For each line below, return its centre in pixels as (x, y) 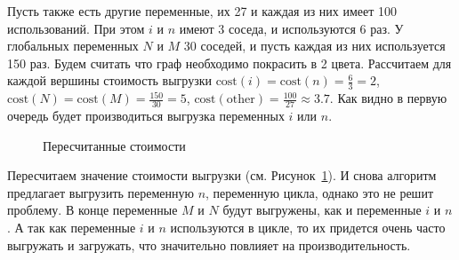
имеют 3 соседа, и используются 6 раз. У (291, 28)
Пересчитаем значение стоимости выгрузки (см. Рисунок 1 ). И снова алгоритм (222, 175)
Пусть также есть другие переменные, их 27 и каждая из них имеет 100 (202, 11)
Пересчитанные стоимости (114, 145)
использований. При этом (76, 28)
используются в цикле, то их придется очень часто (308, 227)
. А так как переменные (72, 227)
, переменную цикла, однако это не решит (320, 192)
